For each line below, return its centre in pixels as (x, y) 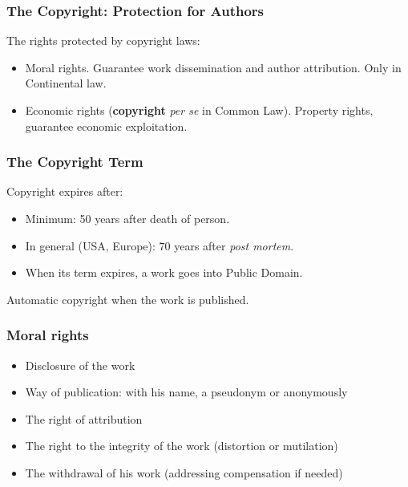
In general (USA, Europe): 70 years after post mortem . (160, 245)
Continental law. (66, 83)
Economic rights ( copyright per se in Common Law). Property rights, (199, 110)
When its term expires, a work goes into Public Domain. (164, 272)
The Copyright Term (75, 162)
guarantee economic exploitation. (106, 126)
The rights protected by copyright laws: (103, 41)
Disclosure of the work (80, 365)
